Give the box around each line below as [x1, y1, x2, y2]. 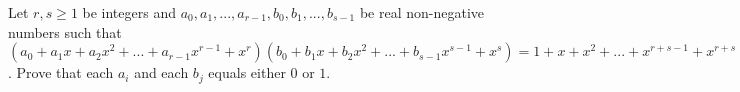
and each [134, 62, 189, 83]
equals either [208, 62, 286, 83]
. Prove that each [8, 62, 114, 83]
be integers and [82, 2, 176, 22]
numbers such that [8, 21, 122, 42]
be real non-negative [359, 2, 485, 22]
